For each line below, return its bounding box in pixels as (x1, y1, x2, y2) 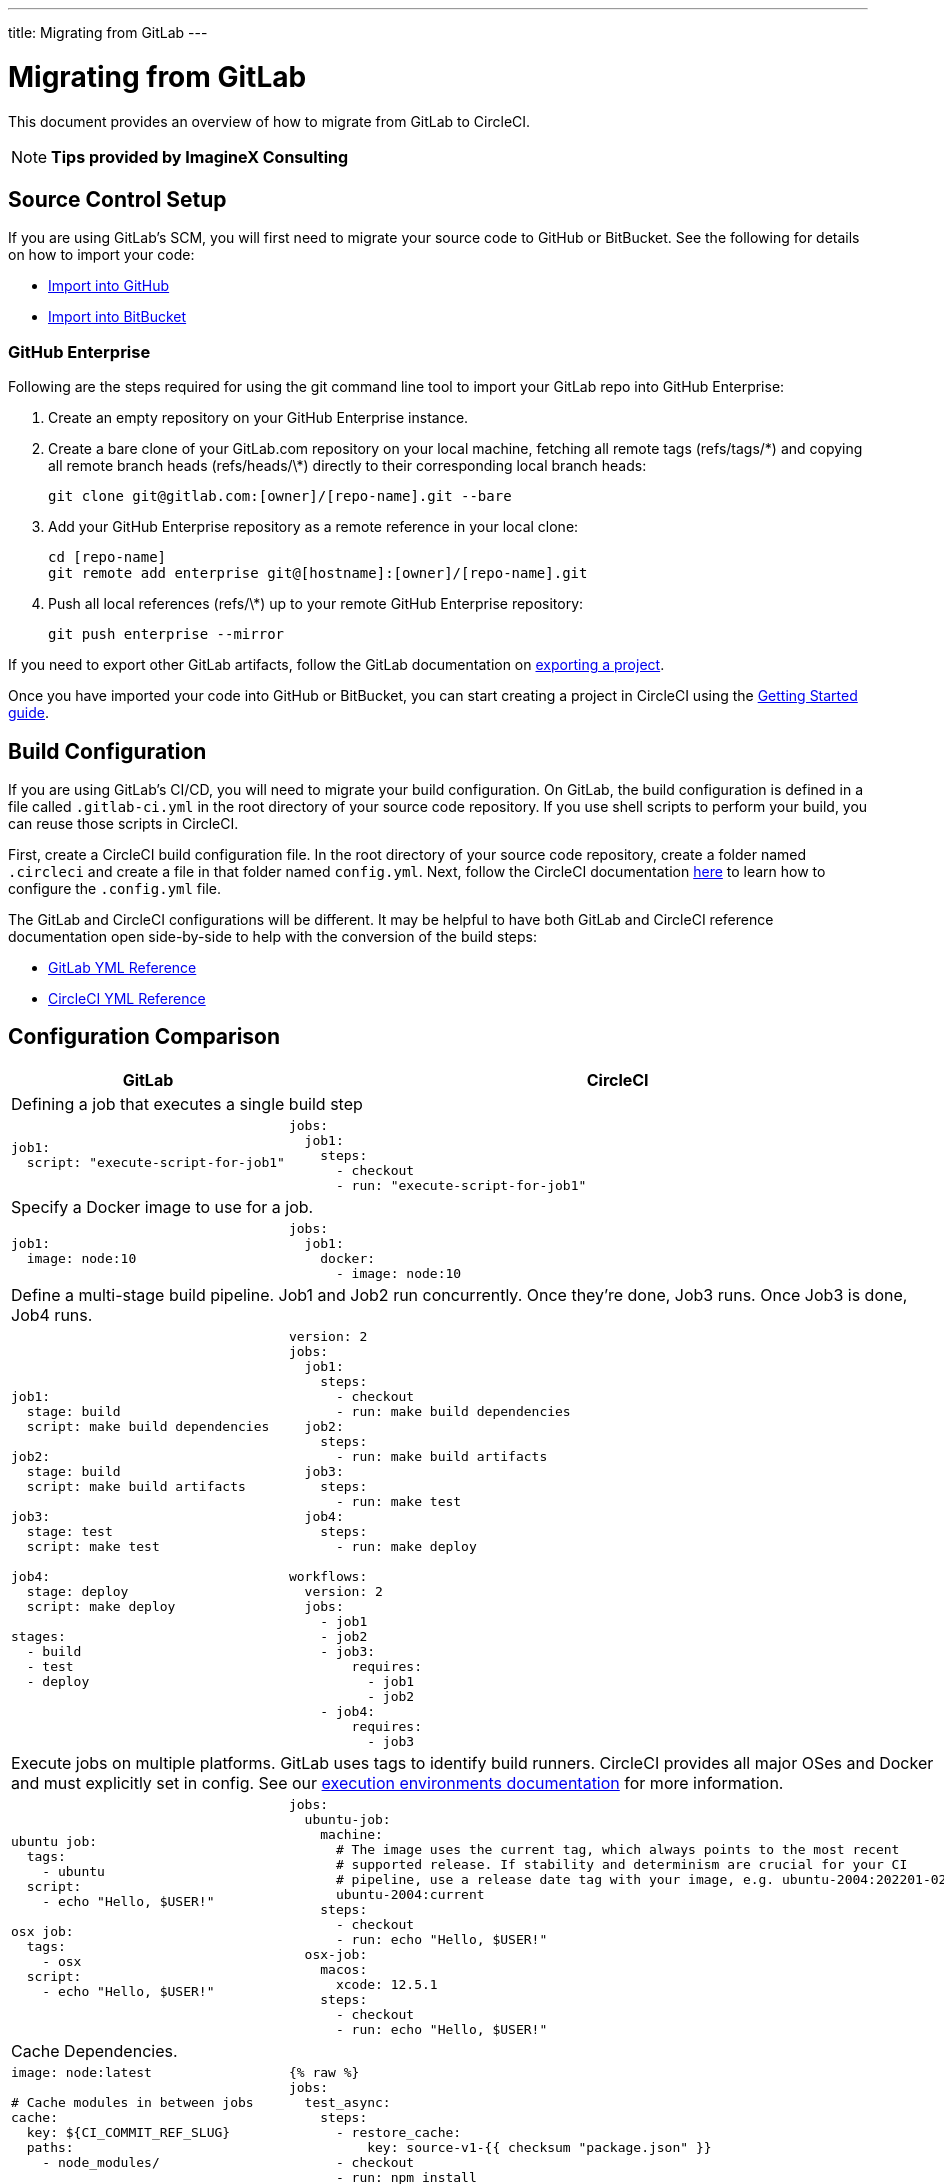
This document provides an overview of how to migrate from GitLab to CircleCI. (8, 112, 531, 130)
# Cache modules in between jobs (11, 2094, 254, 2110)
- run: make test (335, 1493, 462, 1509)
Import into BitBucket (48, 308, 187, 326)
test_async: (304, 2094, 391, 2110)
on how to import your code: (8, 246, 195, 264)
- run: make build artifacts (335, 1448, 548, 1464)
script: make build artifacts (26, 1478, 246, 1494)
